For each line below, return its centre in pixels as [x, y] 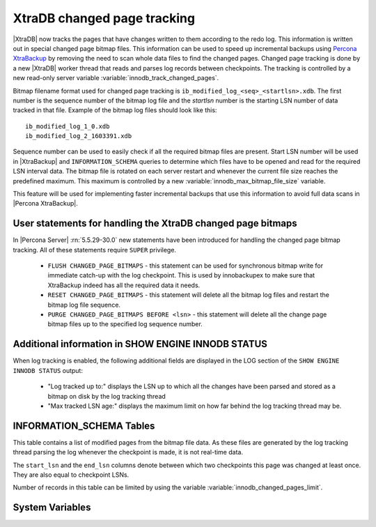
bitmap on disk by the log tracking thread [107, 396]
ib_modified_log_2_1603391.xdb [79, 136]
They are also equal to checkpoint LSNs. [71, 475]
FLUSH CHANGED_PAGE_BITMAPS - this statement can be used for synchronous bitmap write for [186, 266]
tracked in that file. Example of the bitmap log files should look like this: [115, 110]
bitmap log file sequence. [84, 305]
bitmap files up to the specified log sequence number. [125, 324]
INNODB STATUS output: [48, 370]
